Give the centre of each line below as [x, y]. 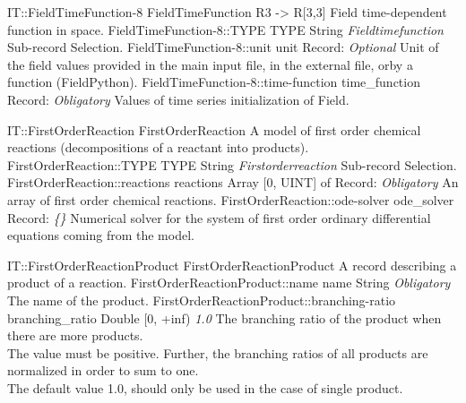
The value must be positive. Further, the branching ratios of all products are [218, 352]
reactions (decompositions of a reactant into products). [158, 147]
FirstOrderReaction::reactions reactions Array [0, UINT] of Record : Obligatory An [233, 182]
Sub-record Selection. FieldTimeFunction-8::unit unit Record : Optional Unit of [223, 47]
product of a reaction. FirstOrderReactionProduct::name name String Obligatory [229, 283]
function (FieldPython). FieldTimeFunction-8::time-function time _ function [214, 82]
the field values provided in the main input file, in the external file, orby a [210, 64]
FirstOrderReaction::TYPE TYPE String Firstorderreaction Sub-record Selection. [232, 164]
